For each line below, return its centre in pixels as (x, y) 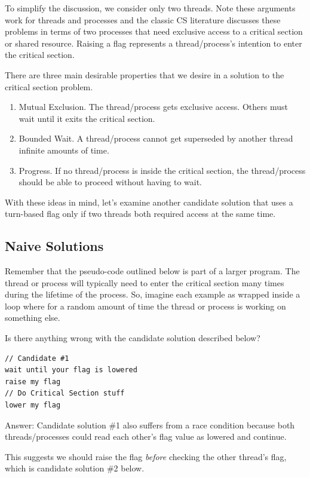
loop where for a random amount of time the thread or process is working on (145, 306)
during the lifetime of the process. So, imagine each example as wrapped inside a (153, 294)
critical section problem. (49, 86)
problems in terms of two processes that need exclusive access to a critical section (154, 31)
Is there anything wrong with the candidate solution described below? (133, 338)
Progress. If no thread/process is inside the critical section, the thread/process (162, 170)
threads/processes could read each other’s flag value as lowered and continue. (146, 436)
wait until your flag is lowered (71, 370)
